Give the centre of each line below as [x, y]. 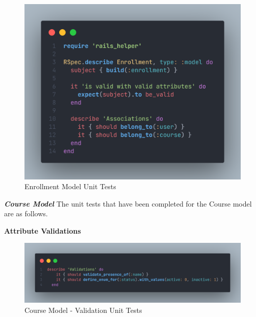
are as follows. [26, 213]
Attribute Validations [43, 230]
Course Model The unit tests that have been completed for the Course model [128, 203]
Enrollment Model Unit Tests [70, 186]
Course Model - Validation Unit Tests [83, 310]
